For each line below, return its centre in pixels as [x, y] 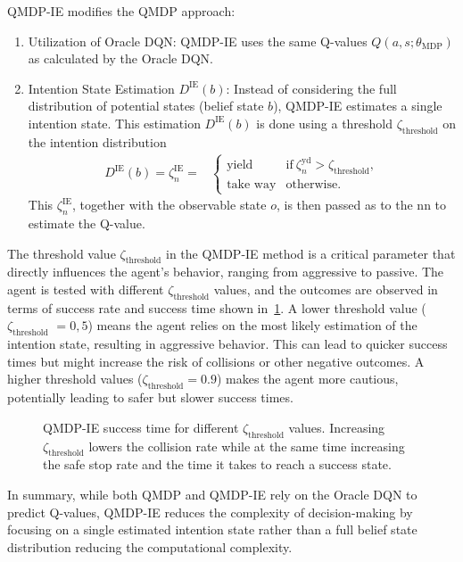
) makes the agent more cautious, [307, 379]
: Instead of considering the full [311, 88]
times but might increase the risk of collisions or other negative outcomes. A [216, 361]
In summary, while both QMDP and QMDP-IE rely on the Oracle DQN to [212, 494]
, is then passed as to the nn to [361, 205]
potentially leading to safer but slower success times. [150, 397]
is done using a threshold [325, 123]
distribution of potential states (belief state [146, 106]
